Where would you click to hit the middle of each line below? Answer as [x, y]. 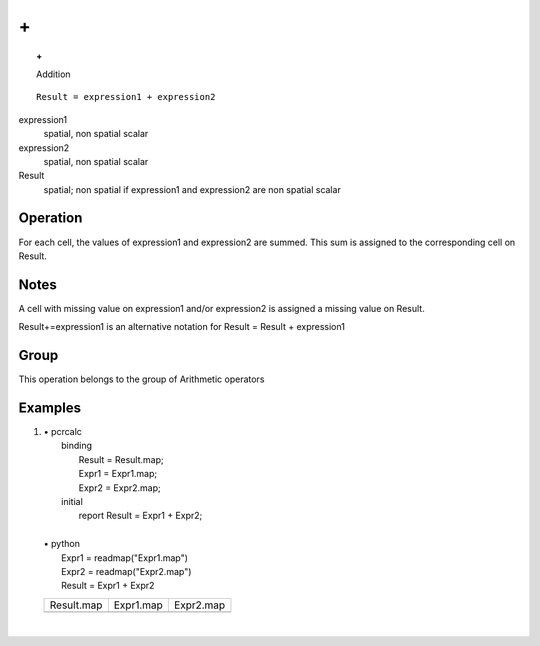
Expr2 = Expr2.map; [119, 487]
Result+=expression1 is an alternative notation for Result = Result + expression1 [181, 327]
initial [72, 502]
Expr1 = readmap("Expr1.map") [125, 557]
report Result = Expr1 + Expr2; [140, 516]
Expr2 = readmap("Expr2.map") [126, 571]
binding [77, 446]
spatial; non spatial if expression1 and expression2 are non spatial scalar [192, 189]
